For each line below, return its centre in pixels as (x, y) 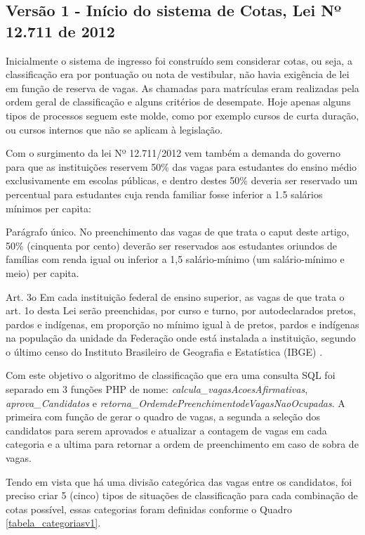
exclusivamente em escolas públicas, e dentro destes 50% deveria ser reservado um (182, 180)
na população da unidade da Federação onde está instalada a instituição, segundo (181, 338)
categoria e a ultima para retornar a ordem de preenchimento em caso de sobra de (182, 444)
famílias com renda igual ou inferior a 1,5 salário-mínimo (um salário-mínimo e (175, 259)
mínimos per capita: (48, 208)
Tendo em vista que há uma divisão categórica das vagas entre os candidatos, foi (179, 481)
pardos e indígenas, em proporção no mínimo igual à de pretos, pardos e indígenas (182, 324)
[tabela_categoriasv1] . (53, 523)
